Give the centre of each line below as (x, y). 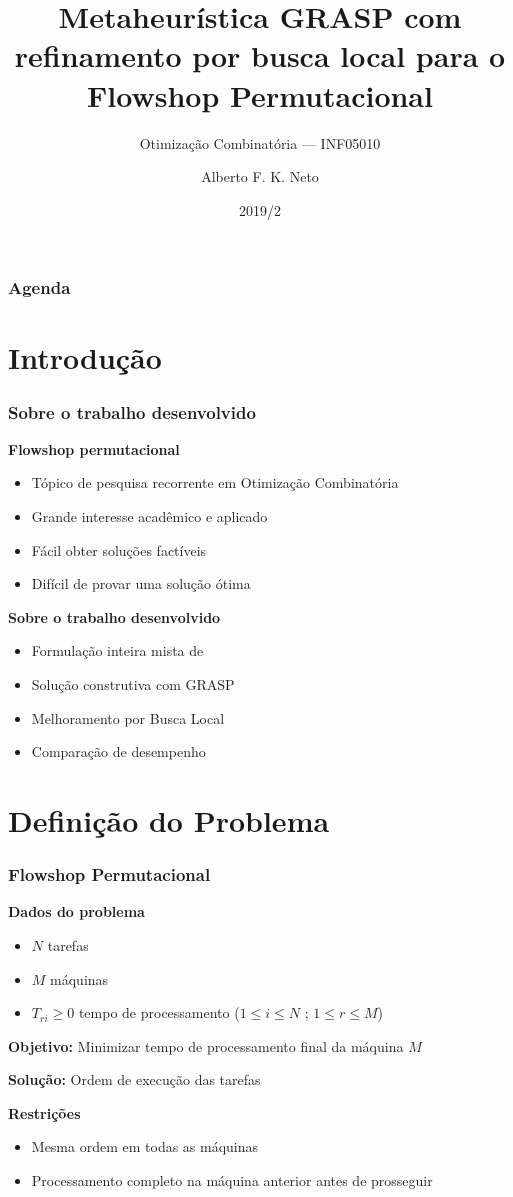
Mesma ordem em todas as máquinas (145, 1146)
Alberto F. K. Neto (260, 176)
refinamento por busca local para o (260, 55)
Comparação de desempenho (118, 751)
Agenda (39, 287)
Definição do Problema (169, 819)
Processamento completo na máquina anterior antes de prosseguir (232, 1180)
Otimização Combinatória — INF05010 (260, 142)
